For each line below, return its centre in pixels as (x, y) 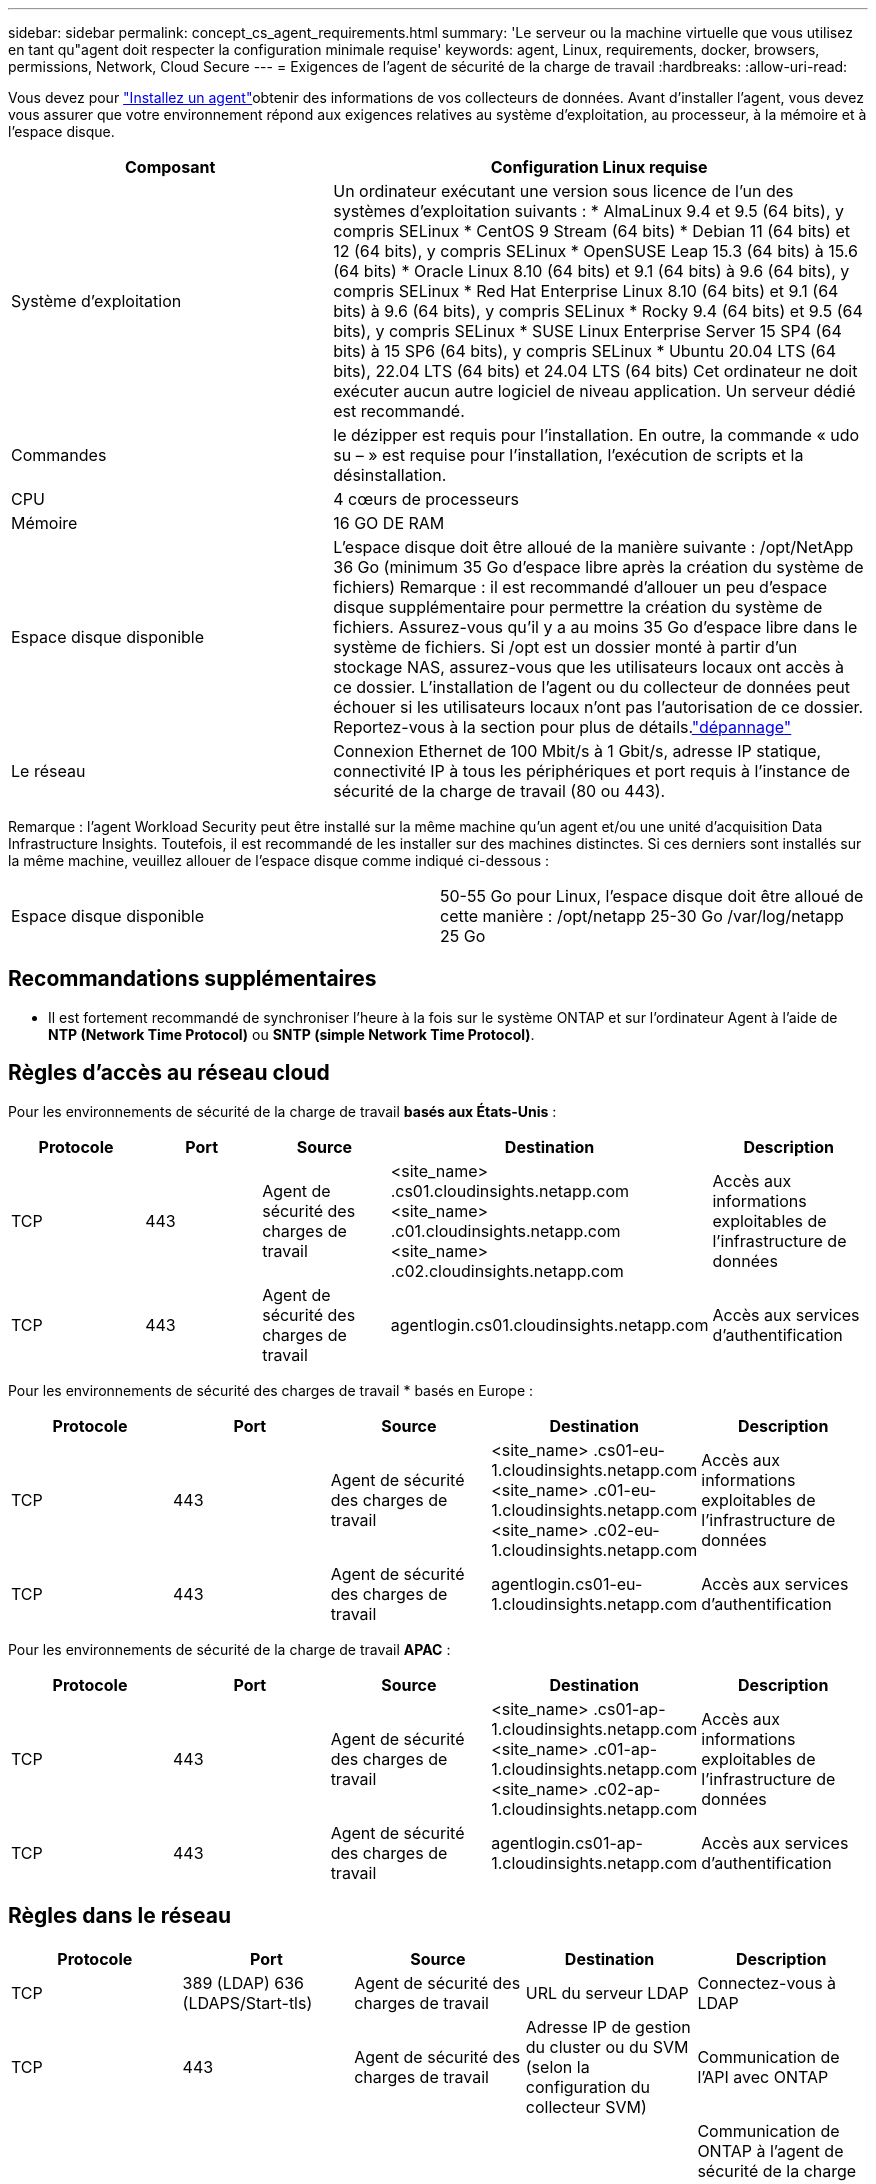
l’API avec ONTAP (763, 2076)
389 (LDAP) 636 (243, 1982)
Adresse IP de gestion (608, 2026)
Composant (170, 167)
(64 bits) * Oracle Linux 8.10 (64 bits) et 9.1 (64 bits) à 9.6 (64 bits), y (591, 271)
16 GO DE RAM (389, 523)
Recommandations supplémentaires (192, 979)
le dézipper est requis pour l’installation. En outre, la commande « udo (596, 435)
